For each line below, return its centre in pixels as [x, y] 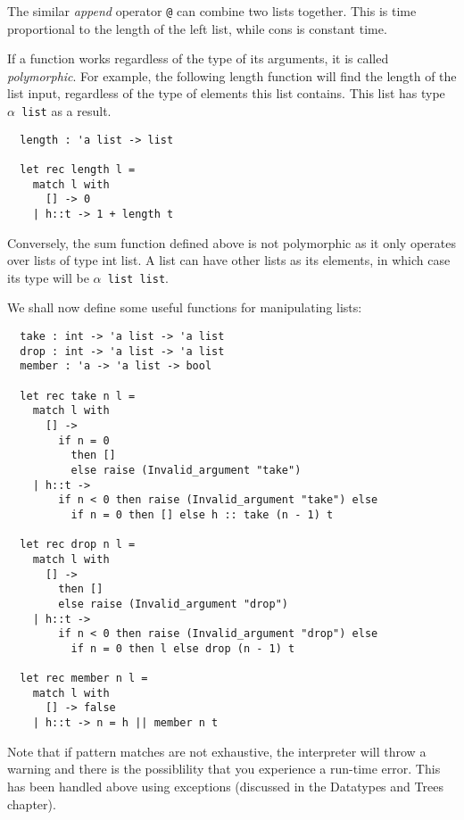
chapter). [32, 803]
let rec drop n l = [78, 545]
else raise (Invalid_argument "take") [186, 470]
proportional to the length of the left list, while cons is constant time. [197, 28]
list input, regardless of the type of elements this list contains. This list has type [226, 93]
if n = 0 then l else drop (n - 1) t [183, 648]
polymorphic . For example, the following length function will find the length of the [232, 75]
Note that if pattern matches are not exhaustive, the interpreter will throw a [217, 751]
